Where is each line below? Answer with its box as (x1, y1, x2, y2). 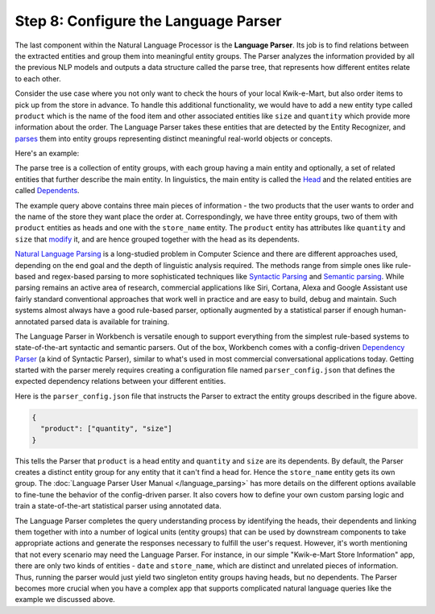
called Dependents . (14, 186, 80, 196)
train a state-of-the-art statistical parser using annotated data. (14, 501, 222, 511)
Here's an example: (14, 149, 80, 159)
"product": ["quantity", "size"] (40, 424, 172, 434)
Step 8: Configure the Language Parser (14, 12, 282, 30)
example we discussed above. (14, 595, 116, 604)
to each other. (14, 73, 61, 84)
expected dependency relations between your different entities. (14, 377, 226, 386)
